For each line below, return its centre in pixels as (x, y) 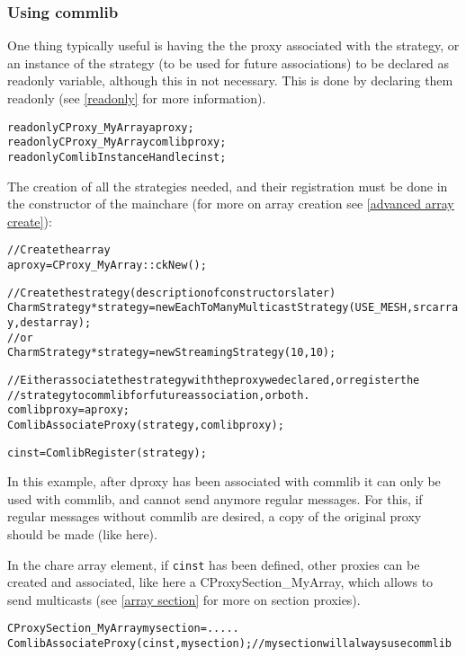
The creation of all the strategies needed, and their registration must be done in (228, 186)
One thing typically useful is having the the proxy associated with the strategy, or (233, 45)
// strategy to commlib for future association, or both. (159, 395)
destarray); (56, 322)
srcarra (436, 308)
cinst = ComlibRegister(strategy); (107, 453)
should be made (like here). (82, 534)
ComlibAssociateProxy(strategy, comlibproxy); (146, 425)
